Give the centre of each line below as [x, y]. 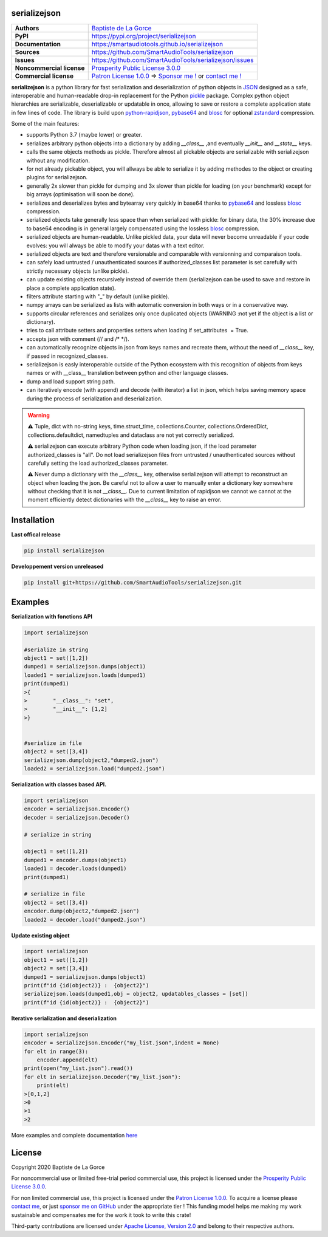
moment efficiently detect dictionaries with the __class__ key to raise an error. [125, 500]
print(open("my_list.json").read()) [79, 1068]
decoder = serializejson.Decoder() [77, 817]
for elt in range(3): [56, 1051]
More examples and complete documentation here [74, 1135]
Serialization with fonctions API [52, 616]
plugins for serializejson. [57, 177]
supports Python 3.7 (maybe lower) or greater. [84, 135]
